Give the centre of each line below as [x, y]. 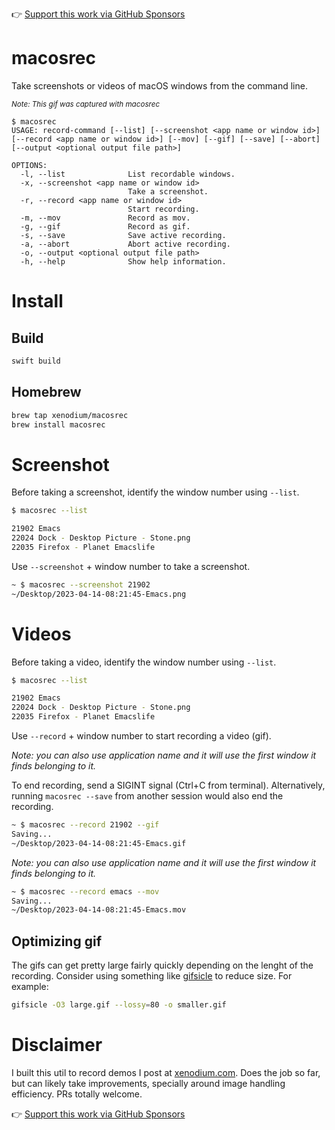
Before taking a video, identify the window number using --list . [144, 662]
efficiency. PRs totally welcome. [77, 1094]
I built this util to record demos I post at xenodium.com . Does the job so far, [166, 1072]
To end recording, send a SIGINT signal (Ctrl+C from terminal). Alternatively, [168, 785]
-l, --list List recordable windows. [128, 174]
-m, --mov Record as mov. [105, 218]
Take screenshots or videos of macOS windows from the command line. [159, 85]
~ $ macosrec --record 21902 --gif [85, 825]
